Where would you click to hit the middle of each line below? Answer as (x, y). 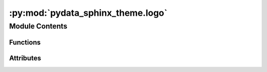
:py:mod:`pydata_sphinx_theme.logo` (88, 13)
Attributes (25, 58)
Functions (25, 42)
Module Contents (38, 26)
